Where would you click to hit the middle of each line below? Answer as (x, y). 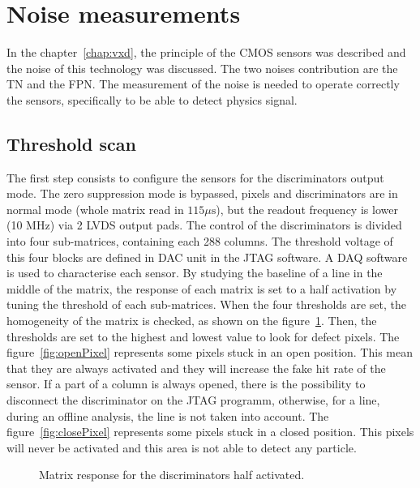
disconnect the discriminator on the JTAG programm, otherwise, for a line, (193, 400)
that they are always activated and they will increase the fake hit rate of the (196, 368)
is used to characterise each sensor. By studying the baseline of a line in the (195, 273)
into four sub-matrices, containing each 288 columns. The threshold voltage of (200, 241)
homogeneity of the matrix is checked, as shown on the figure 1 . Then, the (192, 321)
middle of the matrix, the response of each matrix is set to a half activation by (202, 288)
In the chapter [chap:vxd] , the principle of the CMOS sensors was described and (206, 52)
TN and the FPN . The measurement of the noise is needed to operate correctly (203, 84)
